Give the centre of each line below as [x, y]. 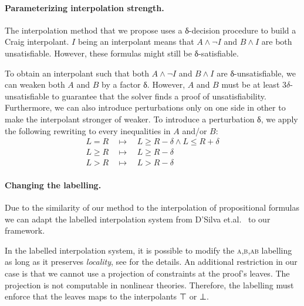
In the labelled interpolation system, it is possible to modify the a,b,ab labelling [148, 250]
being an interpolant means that [136, 41]
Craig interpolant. [37, 41]
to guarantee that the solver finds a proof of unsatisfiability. [159, 96]
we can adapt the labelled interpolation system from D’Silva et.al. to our [138, 219]
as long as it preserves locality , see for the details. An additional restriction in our [151, 262]
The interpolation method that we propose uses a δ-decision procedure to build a [151, 30]
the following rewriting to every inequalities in [88, 130]
